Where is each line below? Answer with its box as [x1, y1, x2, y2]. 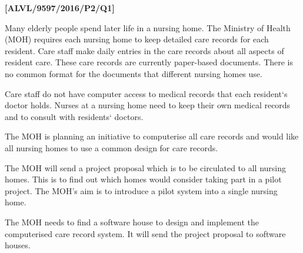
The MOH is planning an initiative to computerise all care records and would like [5, 130, 299, 142]
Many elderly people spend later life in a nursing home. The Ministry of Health [5, 21, 291, 34]
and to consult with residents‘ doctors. [5, 110, 144, 122]
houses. [5, 239, 31, 251]
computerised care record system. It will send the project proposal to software [5, 227, 286, 239]
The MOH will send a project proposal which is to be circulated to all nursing [5, 161, 287, 174]
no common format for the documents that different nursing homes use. [5, 67, 262, 79]
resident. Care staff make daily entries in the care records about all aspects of [5, 44, 284, 56]
